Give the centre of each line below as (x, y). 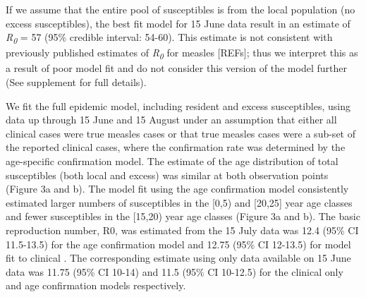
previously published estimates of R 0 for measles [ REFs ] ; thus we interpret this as (182, 54)
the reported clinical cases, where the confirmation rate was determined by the (176, 147)
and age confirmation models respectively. (96, 285)
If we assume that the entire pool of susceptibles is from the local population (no (181, 9)
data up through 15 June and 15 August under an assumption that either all (171, 120)
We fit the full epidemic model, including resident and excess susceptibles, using (178, 105)
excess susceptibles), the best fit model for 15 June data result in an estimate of (178, 23)
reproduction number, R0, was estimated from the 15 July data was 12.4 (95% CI (182, 230)
